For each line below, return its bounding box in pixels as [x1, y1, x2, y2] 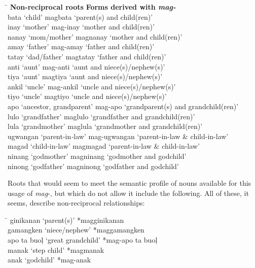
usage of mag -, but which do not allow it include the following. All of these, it [8, 187, 249, 198]
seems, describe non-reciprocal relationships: [8, 197, 145, 208]
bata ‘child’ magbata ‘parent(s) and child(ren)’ [8, 11, 153, 22]
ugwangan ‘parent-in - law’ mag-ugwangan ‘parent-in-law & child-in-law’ [8, 130, 229, 141]
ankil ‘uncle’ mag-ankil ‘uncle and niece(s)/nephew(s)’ [8, 81, 176, 91]
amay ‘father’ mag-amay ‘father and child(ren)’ [8, 41, 155, 52]
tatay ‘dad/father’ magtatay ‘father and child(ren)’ [8, 51, 166, 61]
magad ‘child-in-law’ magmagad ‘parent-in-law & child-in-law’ [8, 141, 200, 151]
